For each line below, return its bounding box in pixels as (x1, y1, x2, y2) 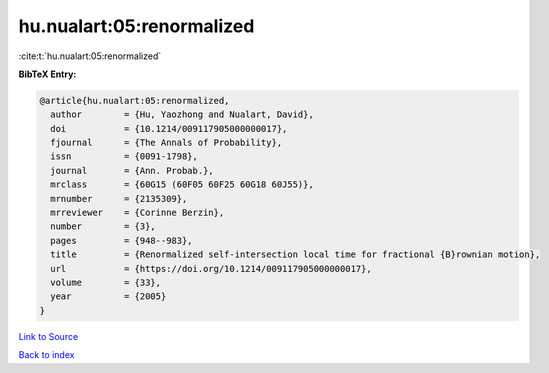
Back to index (18, 349, 75, 361)
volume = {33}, (50, 277, 162, 288)
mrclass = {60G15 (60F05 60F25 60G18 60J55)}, (50, 179, 314, 190)
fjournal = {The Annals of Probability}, (50, 137, 283, 149)
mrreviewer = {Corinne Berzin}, (50, 207, 225, 219)
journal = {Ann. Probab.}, (50, 165, 214, 176)
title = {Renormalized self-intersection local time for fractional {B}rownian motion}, (50, 249, 541, 260)
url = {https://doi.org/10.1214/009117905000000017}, (50, 263, 372, 274)
